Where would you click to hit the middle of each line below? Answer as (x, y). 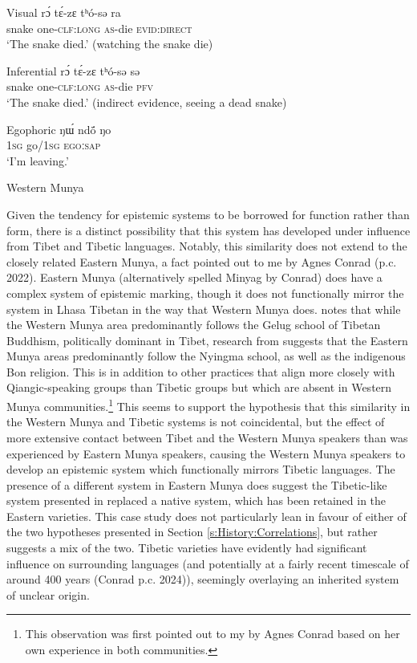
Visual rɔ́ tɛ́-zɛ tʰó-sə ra (64, 12)
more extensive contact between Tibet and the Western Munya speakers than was (207, 437)
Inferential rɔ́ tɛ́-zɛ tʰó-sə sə (73, 70)
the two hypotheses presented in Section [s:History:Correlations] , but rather (192, 532)
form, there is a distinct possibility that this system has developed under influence (208, 230)
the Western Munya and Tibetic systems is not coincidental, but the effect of (196, 422)
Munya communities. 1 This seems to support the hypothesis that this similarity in (208, 405)
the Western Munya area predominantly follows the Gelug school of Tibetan (194, 325)
